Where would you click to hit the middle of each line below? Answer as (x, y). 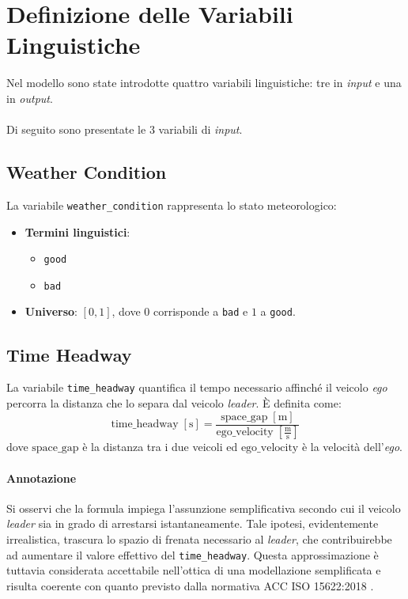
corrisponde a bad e (201, 311)
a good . (278, 311)
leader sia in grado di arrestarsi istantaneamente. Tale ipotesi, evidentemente (193, 523)
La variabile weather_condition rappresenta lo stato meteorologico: (172, 205)
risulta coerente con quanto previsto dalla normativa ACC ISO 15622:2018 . (190, 585)
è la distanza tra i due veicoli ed (160, 447)
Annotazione (42, 478)
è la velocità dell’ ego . (352, 447)
